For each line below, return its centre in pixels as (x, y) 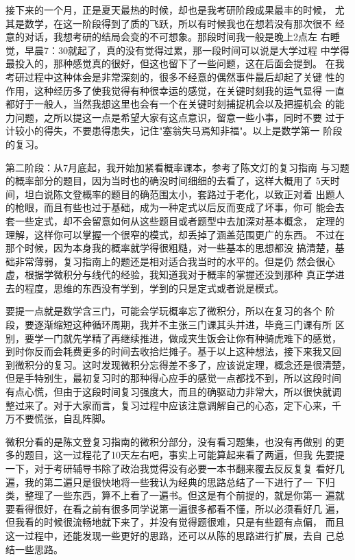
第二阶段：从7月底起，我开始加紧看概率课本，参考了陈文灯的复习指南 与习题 (177, 167)
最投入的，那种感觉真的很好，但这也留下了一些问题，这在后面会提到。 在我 (175, 63)
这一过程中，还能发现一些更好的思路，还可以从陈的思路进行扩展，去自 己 (170, 535)
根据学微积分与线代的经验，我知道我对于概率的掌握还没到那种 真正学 (180, 275)
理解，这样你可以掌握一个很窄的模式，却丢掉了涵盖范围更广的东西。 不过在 (175, 234)
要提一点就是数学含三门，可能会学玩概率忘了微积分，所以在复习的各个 (164, 311)
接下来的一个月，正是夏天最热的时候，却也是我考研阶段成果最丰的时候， (169, 10)
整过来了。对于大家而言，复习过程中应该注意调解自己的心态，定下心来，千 (173, 405)
